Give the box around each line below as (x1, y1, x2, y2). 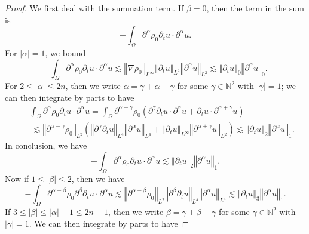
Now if (5, 172, 29, 184)
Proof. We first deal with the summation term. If (5, 2, 184, 14)
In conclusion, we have (5, 139, 87, 152)
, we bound (45, 46, 86, 59)
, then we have (71, 172, 125, 184)
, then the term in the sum (206, 2, 304, 14)
